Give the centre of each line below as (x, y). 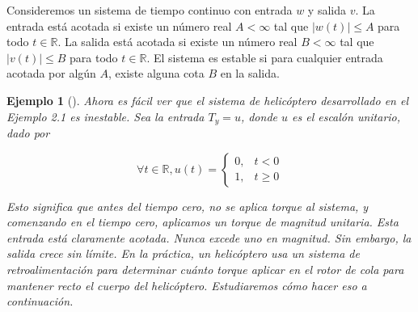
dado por (28, 133)
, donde (259, 116)
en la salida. (250, 73)
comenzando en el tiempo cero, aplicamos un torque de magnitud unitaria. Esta (203, 222)
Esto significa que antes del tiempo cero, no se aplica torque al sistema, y (188, 206)
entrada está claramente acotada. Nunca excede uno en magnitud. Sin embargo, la (209, 237)
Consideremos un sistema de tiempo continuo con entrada (150, 10)
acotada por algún (51, 73)
